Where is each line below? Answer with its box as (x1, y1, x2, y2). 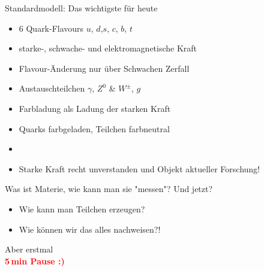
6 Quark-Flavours (19, 22, 84, 34)
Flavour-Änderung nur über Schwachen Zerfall (19, 62, 190, 74)
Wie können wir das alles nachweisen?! (19, 223, 161, 235)
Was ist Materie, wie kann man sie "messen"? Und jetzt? (5, 182, 213, 195)
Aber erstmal (5, 243, 53, 255)
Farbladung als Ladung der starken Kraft (19, 102, 171, 114)
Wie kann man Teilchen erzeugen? (19, 202, 145, 215)
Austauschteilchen (19, 82, 85, 95)
